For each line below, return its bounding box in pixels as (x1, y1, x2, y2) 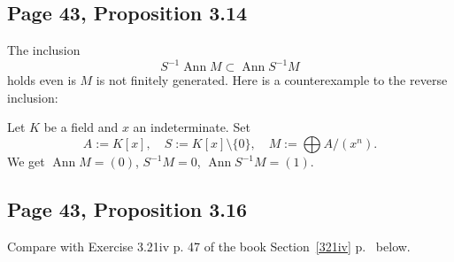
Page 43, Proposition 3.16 (7, 196, 248, 223)
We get (7, 152, 45, 171)
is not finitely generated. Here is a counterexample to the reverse (96, 71, 448, 89)
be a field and (43, 118, 119, 136)
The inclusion (7, 41, 81, 59)
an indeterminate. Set (133, 118, 250, 136)
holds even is (7, 71, 76, 89)
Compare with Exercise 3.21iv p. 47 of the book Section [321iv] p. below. (7, 236, 411, 255)
